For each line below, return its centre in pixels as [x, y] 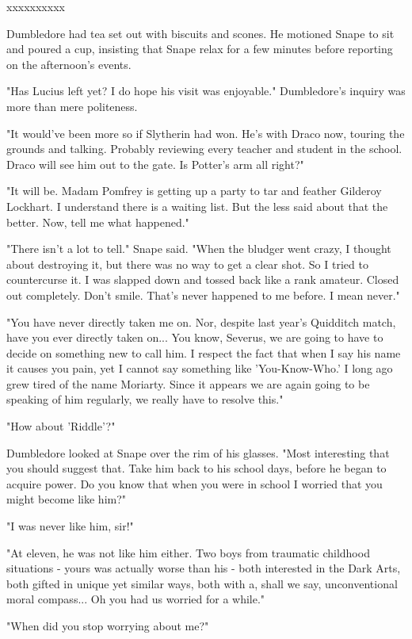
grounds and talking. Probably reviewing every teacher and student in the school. [204, 149]
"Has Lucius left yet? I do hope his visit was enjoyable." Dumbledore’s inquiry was [206, 91]
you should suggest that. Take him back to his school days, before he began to [196, 468]
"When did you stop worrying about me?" [108, 626]
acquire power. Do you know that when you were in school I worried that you [195, 483]
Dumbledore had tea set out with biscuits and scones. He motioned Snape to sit [200, 33]
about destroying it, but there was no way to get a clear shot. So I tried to [187, 264]
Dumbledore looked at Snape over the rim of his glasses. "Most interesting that [198, 452]
